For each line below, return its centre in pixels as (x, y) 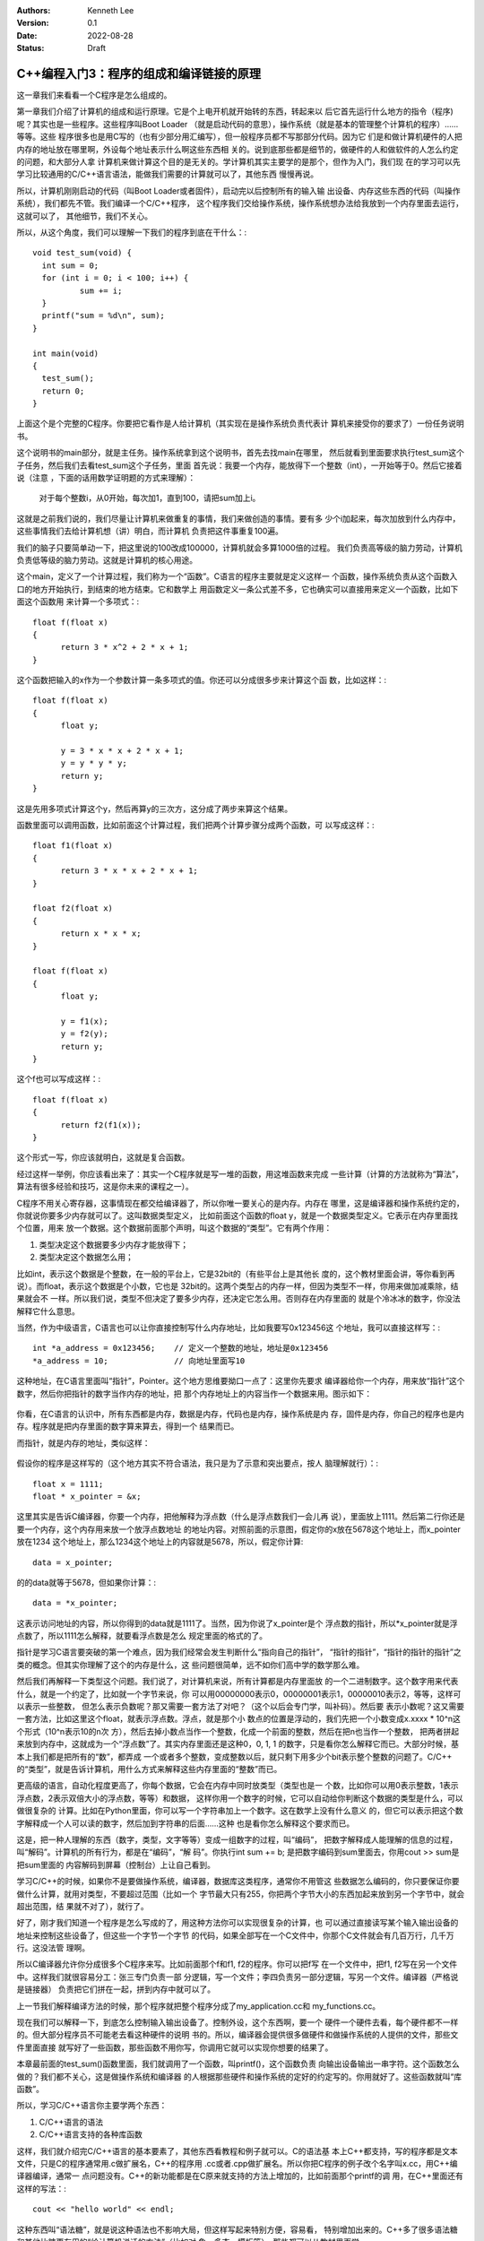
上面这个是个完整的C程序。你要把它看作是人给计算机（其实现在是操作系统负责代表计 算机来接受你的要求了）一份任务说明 (241, 424)
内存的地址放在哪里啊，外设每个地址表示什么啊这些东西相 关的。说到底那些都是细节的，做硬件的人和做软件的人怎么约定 (238, 149)
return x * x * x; (101, 934)
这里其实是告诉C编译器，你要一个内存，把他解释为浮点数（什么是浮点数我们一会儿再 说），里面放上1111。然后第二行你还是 (241, 1517)
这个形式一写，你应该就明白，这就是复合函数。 (103, 1157)
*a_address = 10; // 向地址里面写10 (139, 1361)
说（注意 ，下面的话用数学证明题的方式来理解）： (106, 478)
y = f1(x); (84, 1021)
